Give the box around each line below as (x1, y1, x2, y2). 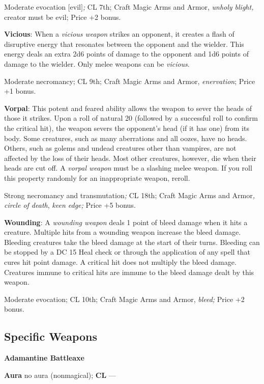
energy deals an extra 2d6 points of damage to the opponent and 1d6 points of (4, 48, 249, 59)
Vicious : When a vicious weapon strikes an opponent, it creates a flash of (4, 29, 234, 39)
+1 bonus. (4, 86, 36, 96)
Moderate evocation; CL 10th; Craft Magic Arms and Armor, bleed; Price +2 (4, 293, 245, 304)
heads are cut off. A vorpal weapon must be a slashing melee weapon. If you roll (4, 162, 252, 173)
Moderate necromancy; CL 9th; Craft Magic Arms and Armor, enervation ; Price (4, 75, 255, 86)
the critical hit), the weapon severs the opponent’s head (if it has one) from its (4, 122, 249, 133)
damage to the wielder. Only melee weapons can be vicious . (4, 58, 190, 69)
